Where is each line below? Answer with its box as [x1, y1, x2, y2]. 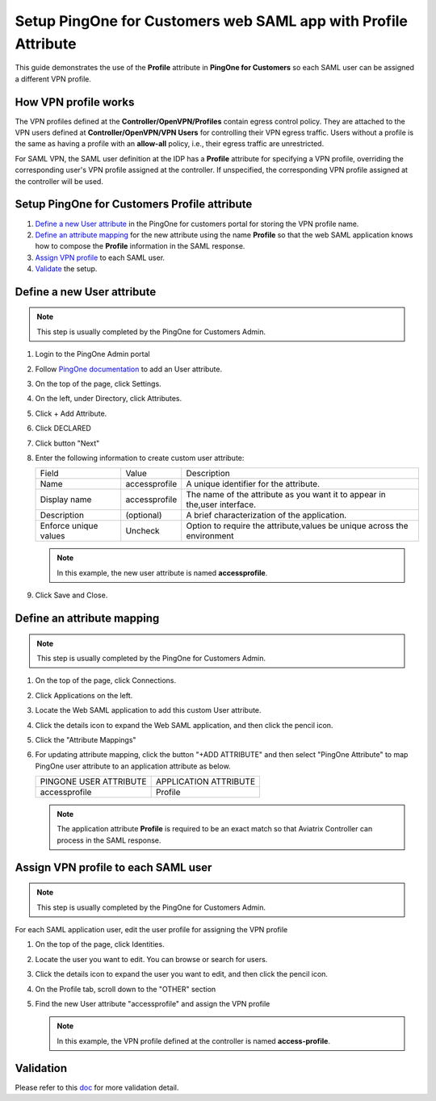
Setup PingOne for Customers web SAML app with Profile [15, 12, 408, 30]
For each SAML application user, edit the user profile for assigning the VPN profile [15, 925, 288, 935]
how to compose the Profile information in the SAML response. [35, 241, 245, 251]
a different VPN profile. [15, 73, 92, 84]
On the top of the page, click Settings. [35, 379, 161, 389]
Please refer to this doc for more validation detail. [15, 1082, 179, 1092]
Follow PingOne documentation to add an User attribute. [35, 364, 223, 374]
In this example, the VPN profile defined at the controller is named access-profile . [57, 1036, 331, 1045]
